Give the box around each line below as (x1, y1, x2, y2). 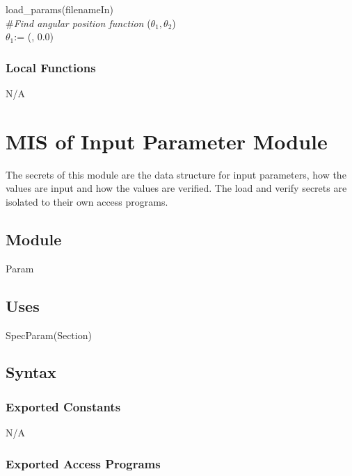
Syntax (6, 361, 56, 383)
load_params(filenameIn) (6, 2, 113, 16)
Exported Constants (6, 397, 121, 415)
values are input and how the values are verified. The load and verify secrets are (6, 181, 347, 195)
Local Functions (6, 58, 96, 76)
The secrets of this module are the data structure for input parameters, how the (6, 167, 346, 181)
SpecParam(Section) (6, 327, 92, 342)
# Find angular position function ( (6, 15, 151, 30)
